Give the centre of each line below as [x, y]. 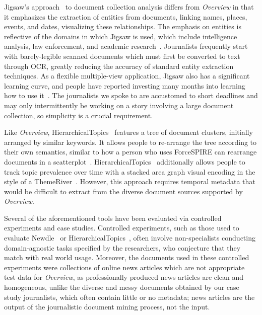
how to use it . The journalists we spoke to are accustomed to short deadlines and [131, 95]
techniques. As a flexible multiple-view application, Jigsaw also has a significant [127, 76]
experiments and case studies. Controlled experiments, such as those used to [122, 228]
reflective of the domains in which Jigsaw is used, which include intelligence [121, 36]
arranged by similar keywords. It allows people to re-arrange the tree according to [130, 142]
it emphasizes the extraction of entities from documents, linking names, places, [126, 16]
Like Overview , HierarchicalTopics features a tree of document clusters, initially [128, 132]
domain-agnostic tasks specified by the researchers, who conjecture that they [122, 247]
